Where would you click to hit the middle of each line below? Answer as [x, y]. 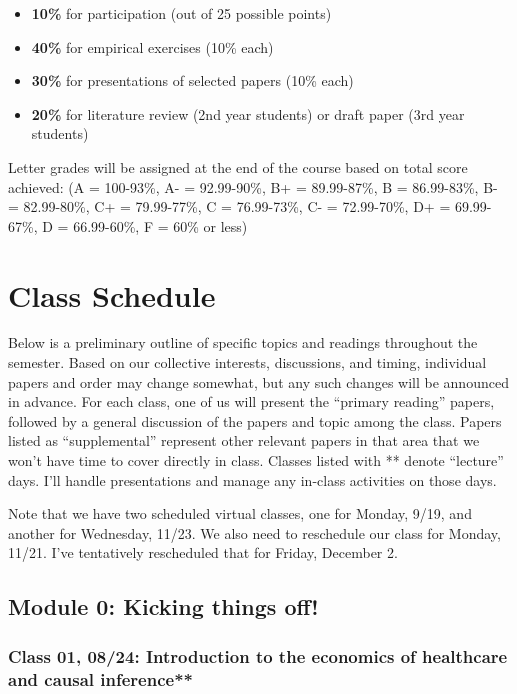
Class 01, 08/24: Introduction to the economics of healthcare [258, 655]
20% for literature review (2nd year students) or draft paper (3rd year [248, 113]
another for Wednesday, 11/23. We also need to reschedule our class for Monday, [254, 532]
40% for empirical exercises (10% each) [152, 46]
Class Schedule [112, 294]
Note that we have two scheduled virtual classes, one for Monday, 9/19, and [240, 513]
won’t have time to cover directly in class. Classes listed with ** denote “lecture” [256, 460]
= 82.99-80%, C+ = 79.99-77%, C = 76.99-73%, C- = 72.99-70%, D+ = [229, 206]
